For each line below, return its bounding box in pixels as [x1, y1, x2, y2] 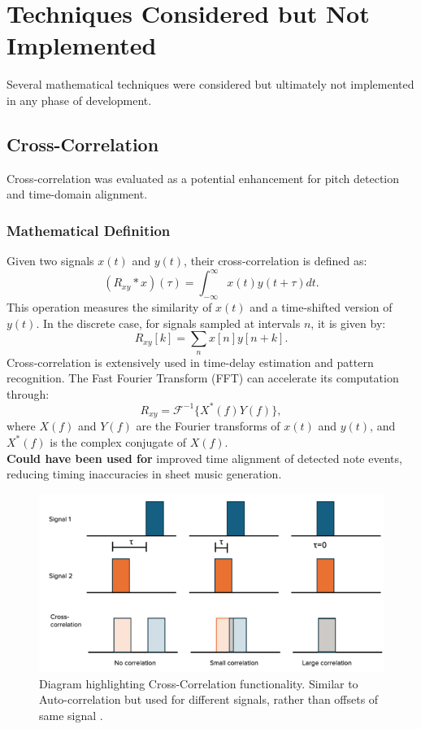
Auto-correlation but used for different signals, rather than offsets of [39, 691, 379, 708]
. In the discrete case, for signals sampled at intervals [36, 314, 301, 331]
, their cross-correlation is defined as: [184, 252, 367, 269]
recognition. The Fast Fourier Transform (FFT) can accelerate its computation [7, 369, 399, 386]
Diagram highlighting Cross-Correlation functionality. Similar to [39, 674, 358, 692]
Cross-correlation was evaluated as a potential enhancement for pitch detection [7, 169, 400, 186]
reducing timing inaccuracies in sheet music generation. [7, 465, 282, 482]
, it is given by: [310, 314, 386, 331]
